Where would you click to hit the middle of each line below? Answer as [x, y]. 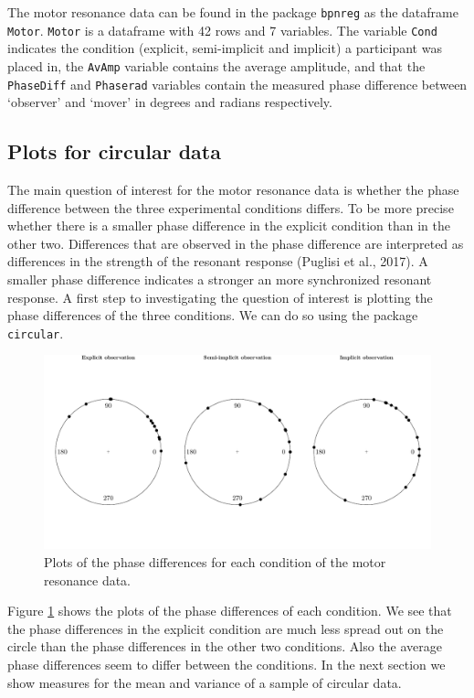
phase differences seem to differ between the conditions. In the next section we [226, 664]
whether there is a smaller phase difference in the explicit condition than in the [229, 226]
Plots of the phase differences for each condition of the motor [215, 562]
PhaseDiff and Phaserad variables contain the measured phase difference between [237, 84]
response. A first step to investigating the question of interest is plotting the [220, 297]
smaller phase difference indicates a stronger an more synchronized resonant [220, 279]
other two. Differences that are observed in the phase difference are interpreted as [236, 243]
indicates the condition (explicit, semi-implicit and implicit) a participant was [225, 48]
